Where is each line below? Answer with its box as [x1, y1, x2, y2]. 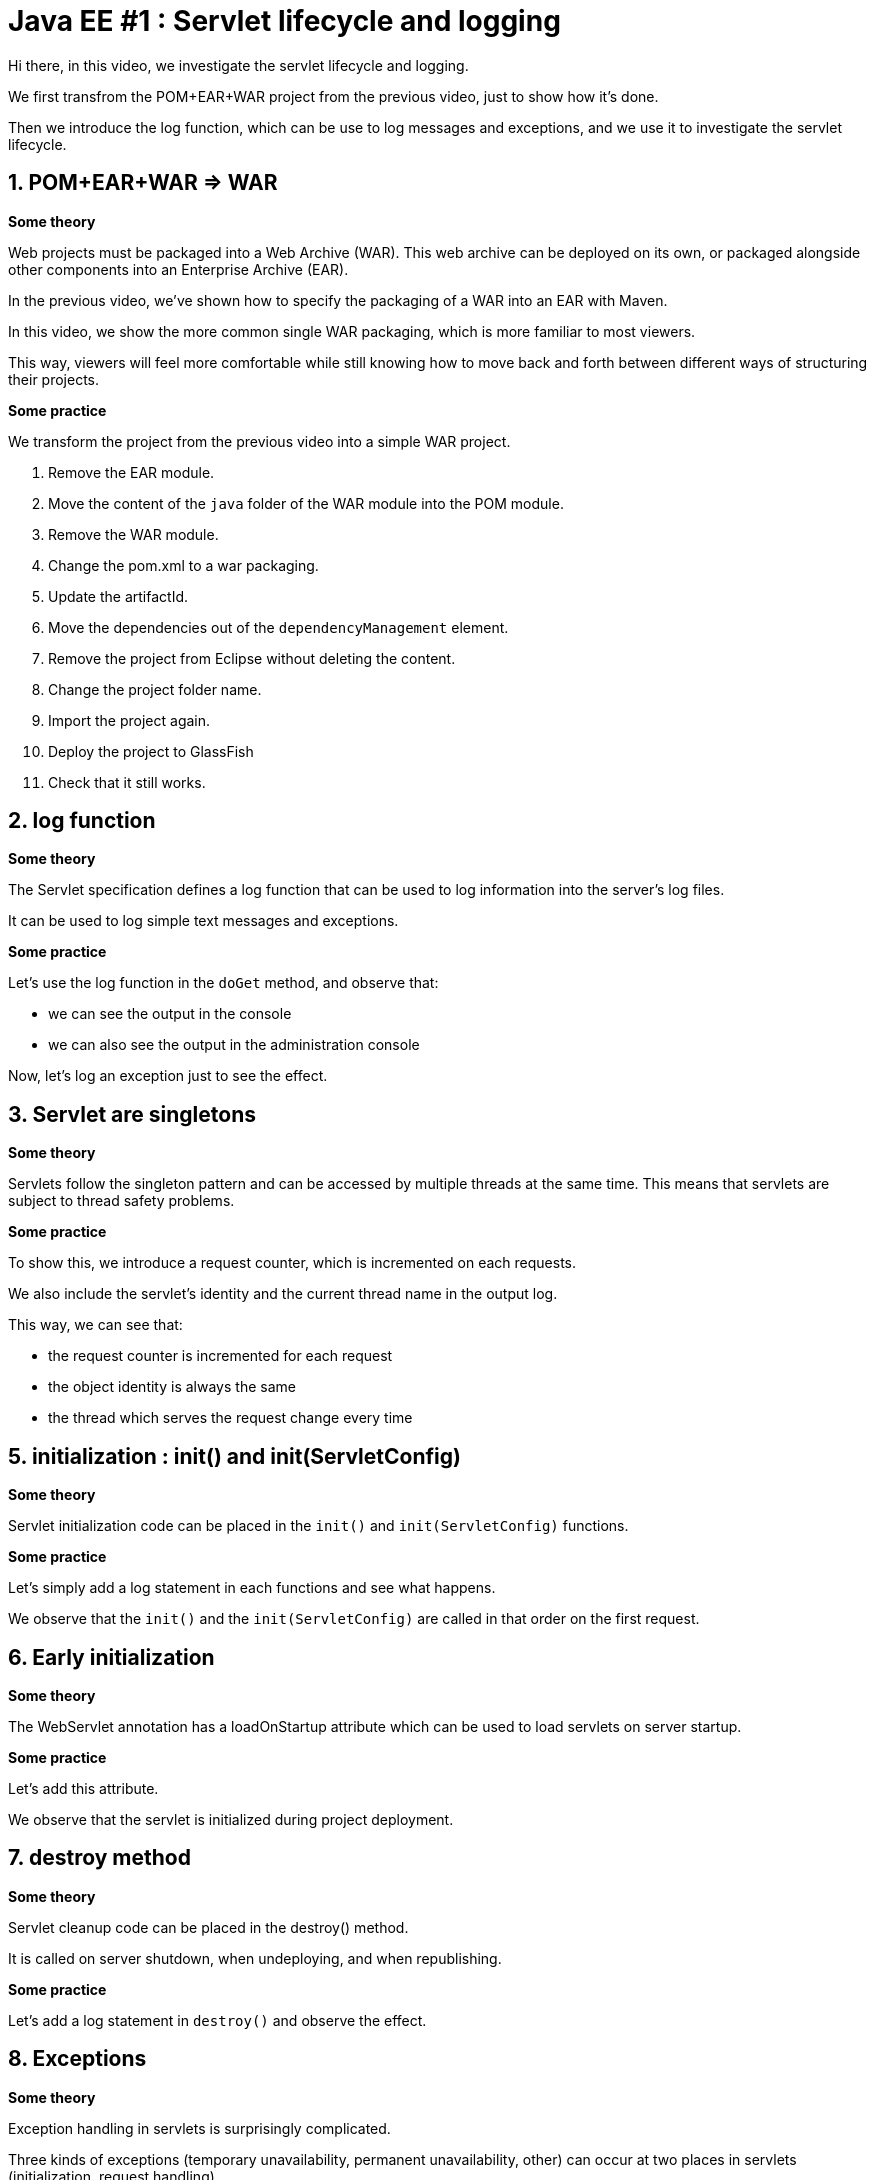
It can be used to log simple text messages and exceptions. [8, 912, 399, 930]
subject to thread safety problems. [8, 1192, 235, 1210]
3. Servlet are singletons [8, 1101, 257, 1127]
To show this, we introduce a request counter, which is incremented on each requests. [8, 1254, 577, 1272]
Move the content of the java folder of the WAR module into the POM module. [48, 494, 564, 512]
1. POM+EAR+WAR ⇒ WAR [8, 170, 278, 196]
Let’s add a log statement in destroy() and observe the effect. [8, 2011, 427, 2029]
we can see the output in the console [48, 1005, 292, 1023]
